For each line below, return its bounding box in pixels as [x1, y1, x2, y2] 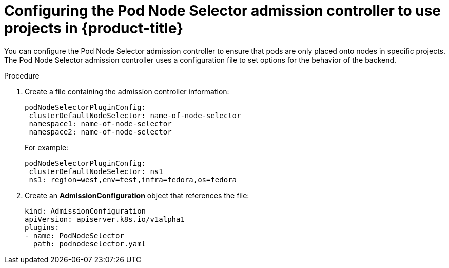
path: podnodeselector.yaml [33, 239, 146, 248]
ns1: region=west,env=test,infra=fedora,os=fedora [29, 175, 237, 184]
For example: [25, 143, 69, 152]
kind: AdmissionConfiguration [25, 206, 146, 215]
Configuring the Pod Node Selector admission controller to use [4, 2, 441, 20]
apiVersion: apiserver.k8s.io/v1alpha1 [25, 215, 185, 223]
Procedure [4, 71, 40, 80]
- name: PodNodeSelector [25, 231, 124, 240]
